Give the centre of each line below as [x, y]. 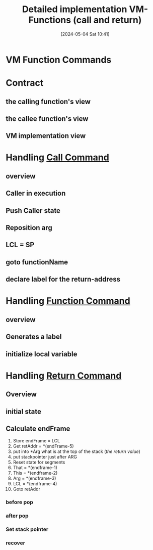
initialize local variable [42, 354]
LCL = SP [20, 245]
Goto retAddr [27, 489]
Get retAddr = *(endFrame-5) [44, 446]
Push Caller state [33, 211]
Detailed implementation [74, 9]
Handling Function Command [68, 301]
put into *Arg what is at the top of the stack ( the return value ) [76, 451]
